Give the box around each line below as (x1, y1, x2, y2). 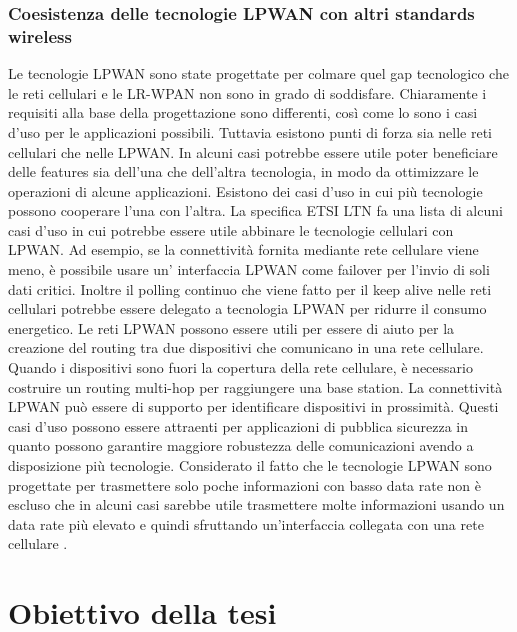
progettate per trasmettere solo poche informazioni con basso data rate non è (8, 474, 482, 495)
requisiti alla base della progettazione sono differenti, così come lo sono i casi (8, 102, 478, 123)
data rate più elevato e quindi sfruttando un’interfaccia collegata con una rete (8, 513, 484, 534)
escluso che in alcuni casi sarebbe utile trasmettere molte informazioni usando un (8, 494, 505, 515)
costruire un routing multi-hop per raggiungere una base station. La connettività (8, 376, 503, 397)
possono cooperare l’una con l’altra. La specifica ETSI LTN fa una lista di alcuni (8, 200, 503, 221)
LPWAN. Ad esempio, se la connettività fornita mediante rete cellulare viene (8, 239, 479, 260)
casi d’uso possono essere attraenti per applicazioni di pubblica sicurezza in (8, 415, 468, 436)
